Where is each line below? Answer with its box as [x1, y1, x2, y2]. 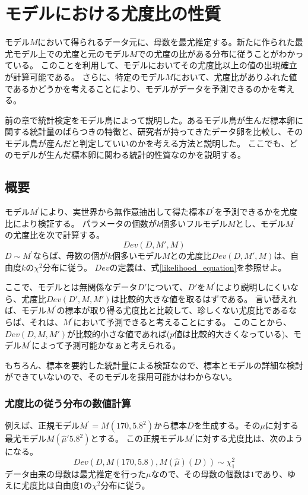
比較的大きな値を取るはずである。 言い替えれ [119, 292, 297, 304]
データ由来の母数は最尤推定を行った [5, 467, 146, 480]
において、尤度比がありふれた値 [173, 70, 297, 82]
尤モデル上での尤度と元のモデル [5, 47, 129, 59]
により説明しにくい [215, 281, 291, 293]
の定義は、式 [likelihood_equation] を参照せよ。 [109, 261, 287, 273]
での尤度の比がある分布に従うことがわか [137, 47, 296, 59]
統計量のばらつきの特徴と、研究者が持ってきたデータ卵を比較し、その [29, 125, 303, 138]
